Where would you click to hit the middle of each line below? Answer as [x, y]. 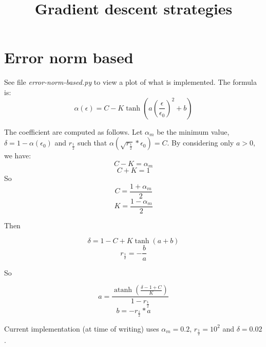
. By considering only [201, 143]
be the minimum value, [193, 131]
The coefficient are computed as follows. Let [73, 131]
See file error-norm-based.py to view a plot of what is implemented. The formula [130, 82]
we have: [18, 156]
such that [92, 143]
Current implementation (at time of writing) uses [82, 328]
